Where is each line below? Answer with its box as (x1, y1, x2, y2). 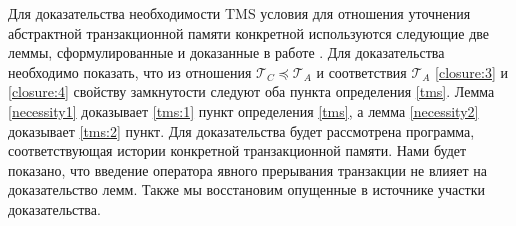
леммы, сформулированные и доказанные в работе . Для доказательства (8, 42, 445, 63)
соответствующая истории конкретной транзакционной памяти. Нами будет (8, 140, 467, 161)
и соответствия (316, 61, 407, 82)
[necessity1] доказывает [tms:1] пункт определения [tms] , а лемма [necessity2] (8, 100, 479, 121)
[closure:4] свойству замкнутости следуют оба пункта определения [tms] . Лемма (8, 81, 495, 102)
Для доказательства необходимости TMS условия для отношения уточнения (8, 3, 471, 23)
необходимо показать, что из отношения (8, 61, 252, 82)
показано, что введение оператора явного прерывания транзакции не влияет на (8, 159, 487, 180)
